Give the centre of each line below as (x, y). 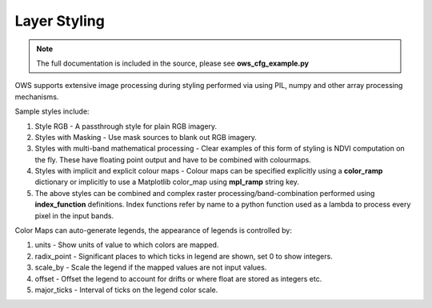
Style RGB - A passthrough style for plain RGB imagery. (126, 126)
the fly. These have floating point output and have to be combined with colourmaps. (173, 159)
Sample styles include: (52, 111)
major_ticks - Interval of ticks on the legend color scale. (126, 290)
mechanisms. (37, 97)
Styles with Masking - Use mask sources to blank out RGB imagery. (146, 137)
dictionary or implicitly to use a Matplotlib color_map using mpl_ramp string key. (167, 182)
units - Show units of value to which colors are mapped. (127, 245)
